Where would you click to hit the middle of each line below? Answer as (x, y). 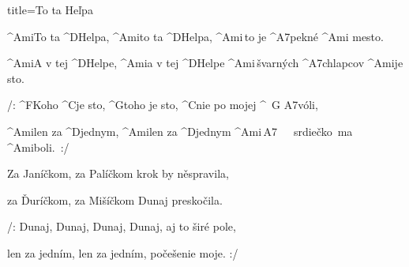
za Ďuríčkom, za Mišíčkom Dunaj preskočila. (115, 199)
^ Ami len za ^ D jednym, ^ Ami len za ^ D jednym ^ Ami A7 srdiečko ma (180, 131)
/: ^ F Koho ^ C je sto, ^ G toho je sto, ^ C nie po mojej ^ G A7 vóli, (163, 105)
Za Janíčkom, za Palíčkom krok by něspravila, (118, 173)
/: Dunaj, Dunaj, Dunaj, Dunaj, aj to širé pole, (122, 226)
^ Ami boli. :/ (38, 147)
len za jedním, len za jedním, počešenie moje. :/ (123, 252)
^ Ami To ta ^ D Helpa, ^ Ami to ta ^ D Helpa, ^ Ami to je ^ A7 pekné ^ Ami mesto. (195, 36)
